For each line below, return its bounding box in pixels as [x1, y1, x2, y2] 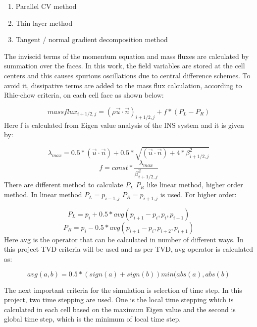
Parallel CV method [15, 1, 77, 11]
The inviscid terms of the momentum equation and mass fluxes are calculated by [4, 51, 249, 61]
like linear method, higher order [147, 179, 243, 190]
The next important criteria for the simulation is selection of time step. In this [4, 284, 242, 295]
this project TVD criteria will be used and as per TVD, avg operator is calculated [4, 244, 253, 254]
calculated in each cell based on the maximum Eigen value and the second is [4, 304, 236, 314]
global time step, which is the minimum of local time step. [4, 314, 181, 324]
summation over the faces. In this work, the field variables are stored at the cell [4, 60, 245, 71]
